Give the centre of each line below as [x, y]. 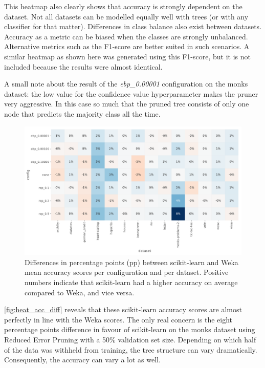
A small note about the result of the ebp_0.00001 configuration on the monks [126, 84]
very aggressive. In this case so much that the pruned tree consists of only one [127, 104]
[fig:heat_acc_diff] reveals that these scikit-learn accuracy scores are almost [123, 309]
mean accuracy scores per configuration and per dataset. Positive [127, 272]
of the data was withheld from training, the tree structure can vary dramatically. [131, 349]
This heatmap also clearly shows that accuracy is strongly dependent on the [123, 6]
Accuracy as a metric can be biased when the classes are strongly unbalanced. [126, 36]
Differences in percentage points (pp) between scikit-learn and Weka [131, 262]
